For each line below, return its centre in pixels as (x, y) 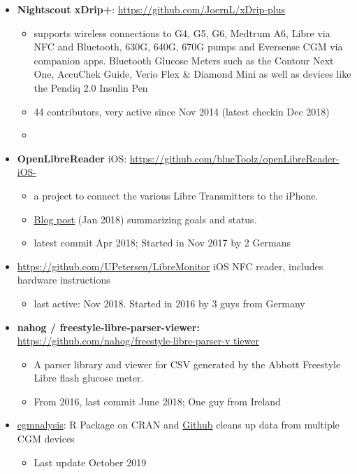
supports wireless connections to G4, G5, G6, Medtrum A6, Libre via (182, 33)
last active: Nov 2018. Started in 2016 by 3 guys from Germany (169, 303)
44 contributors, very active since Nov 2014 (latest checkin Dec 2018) (182, 111)
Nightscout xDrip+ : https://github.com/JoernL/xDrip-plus (151, 9)
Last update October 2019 (90, 462)
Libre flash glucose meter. (89, 378)
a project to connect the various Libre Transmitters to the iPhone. (176, 195)
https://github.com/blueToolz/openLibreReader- (234, 158)
